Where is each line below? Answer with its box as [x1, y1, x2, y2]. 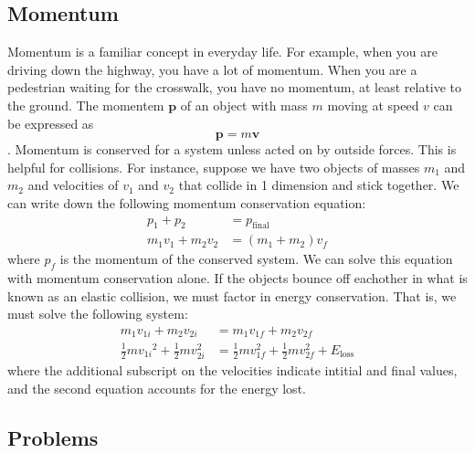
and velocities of [27, 175, 119, 195]
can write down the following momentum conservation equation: [7, 193, 366, 212]
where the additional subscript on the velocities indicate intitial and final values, [7, 361, 458, 380]
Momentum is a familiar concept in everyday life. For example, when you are [7, 42, 438, 61]
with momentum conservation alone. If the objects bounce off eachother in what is [7, 269, 468, 288]
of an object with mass [180, 95, 308, 114]
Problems [7, 423, 99, 451]
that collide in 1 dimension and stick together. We [178, 175, 459, 195]
